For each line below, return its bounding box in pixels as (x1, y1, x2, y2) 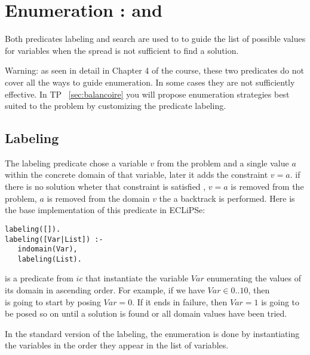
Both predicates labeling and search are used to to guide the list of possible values (5, 32, 306, 45)
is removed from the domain (47, 192, 150, 204)
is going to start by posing (5, 295, 101, 308)
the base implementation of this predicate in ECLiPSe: (5, 204, 205, 216)
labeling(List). (17, 254, 82, 263)
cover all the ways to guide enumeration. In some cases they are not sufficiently (5, 75, 295, 88)
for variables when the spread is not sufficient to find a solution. (5, 44, 239, 56)
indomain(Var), (17, 245, 78, 254)
